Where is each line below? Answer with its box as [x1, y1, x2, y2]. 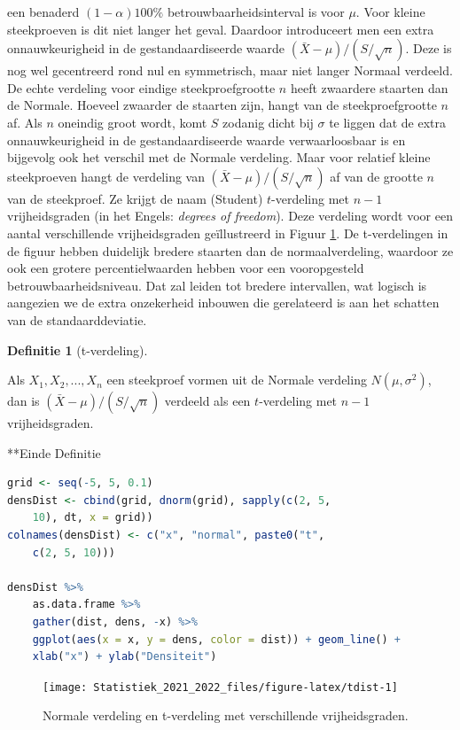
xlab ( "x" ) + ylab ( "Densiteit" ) [32, 650, 217, 664]
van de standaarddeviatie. [7, 310, 147, 329]
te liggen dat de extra [329, 113, 446, 131]
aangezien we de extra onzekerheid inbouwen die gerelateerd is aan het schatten [7, 293, 440, 312]
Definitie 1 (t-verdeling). [7, 340, 148, 359]
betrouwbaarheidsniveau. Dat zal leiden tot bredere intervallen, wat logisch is [7, 276, 427, 294]
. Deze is [405, 39, 452, 58]
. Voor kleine [355, 3, 425, 20]
